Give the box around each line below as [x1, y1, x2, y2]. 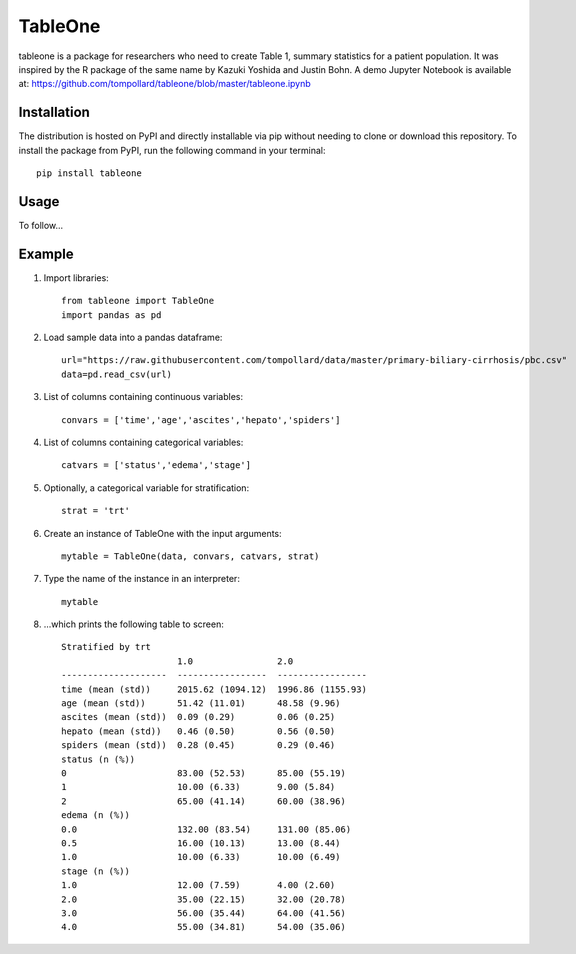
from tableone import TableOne [61, 295, 215, 307]
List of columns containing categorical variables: [43, 436, 244, 448]
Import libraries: [43, 271, 109, 284]
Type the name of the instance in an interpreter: [43, 573, 240, 585]
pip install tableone [36, 168, 142, 179]
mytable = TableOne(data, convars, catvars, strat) [61, 550, 320, 562]
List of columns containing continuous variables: [43, 391, 244, 403]
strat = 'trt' [61, 505, 130, 517]
